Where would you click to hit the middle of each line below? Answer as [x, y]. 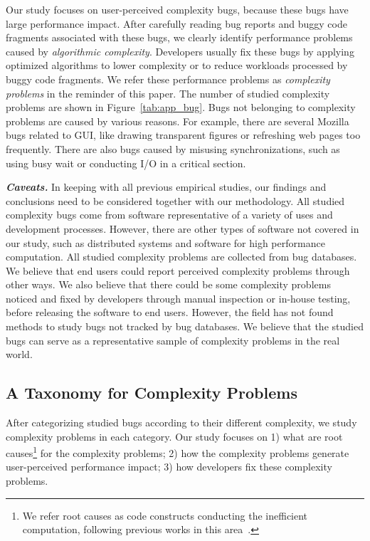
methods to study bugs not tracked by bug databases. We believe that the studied [185, 326]
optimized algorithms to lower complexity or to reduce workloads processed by [177, 65]
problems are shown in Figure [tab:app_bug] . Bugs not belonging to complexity [181, 107]
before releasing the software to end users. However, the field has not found [170, 312]
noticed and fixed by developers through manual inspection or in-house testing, [178, 298]
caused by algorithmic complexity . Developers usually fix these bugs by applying [180, 51]
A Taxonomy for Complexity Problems [152, 393]
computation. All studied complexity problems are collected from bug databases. [181, 257]
